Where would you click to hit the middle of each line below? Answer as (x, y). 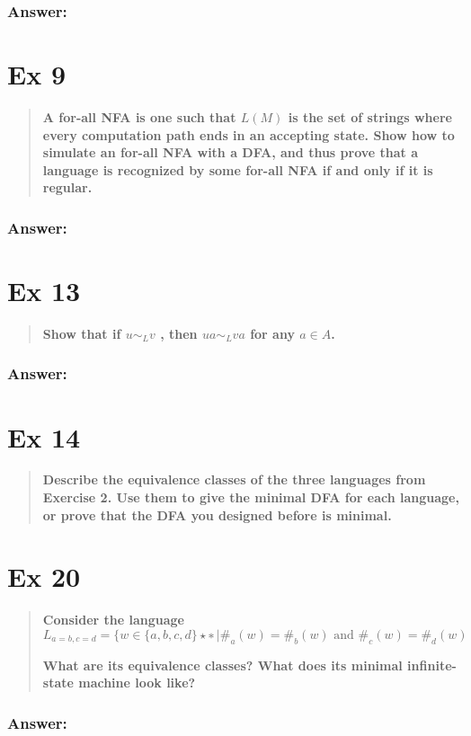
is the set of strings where (370, 116)
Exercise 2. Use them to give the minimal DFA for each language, (251, 497)
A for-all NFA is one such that (139, 116)
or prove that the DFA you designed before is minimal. (217, 514)
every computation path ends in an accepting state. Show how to (249, 134)
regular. (67, 187)
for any (272, 333)
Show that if (82, 333)
